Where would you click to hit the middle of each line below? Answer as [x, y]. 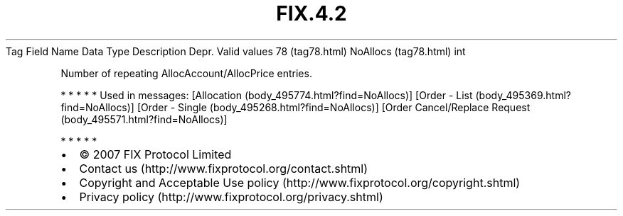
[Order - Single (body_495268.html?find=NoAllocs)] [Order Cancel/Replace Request [334, 107]
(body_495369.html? [523, 95]
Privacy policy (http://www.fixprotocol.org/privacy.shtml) [231, 197]
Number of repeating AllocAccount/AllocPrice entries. [186, 73]
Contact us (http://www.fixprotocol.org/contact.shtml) [224, 168]
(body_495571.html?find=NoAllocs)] [144, 119]
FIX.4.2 [311, 13]
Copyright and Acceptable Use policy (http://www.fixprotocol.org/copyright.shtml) [300, 182]
